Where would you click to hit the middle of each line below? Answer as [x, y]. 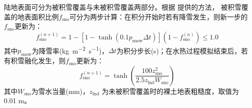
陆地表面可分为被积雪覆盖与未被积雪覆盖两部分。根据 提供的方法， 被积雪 [123, 7]
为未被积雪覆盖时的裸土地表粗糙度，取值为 [171, 91]
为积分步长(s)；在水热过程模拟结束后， [179, 50]
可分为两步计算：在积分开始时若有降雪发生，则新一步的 [158, 16]
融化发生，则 [45, 61]
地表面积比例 [38, 16]
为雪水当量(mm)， [60, 91]
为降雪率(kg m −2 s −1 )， [70, 50]
